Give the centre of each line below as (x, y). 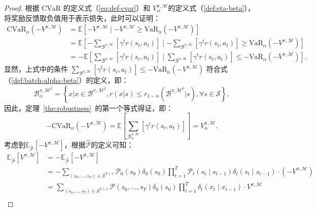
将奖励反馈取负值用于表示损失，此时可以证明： (82, 18)
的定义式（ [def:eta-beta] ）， (212, 8)
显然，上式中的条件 (36, 69)
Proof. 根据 (22, 8)
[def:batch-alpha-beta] (45, 80)
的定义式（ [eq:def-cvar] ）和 (107, 8)
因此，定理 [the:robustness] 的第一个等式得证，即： (89, 108)
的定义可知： (112, 145)
